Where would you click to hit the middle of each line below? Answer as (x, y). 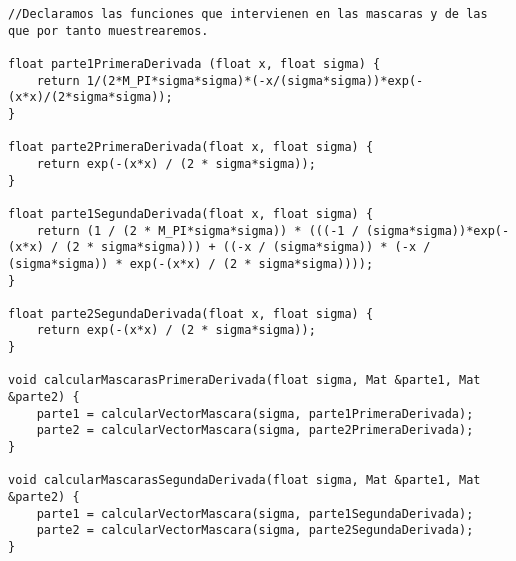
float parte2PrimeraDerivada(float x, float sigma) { (191, 147)
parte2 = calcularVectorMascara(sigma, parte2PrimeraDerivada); (255, 430)
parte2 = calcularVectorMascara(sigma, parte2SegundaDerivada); (255, 530)
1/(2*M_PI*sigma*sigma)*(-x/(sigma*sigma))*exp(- (255, 80)
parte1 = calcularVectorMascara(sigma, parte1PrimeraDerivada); (255, 413)
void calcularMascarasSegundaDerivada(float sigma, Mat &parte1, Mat (244, 480)
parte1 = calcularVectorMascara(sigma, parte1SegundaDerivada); (255, 513)
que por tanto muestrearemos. (108, 30)
